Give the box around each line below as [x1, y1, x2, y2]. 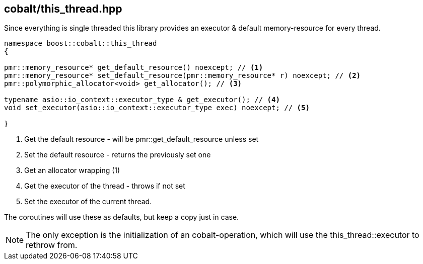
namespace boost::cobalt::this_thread [4, 39, 157, 48]
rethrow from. [26, 240, 78, 250]
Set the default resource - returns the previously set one [24, 150, 211, 159]
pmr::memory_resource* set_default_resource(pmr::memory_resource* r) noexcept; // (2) [4, 71, 361, 80]
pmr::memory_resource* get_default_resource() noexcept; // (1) [4, 63, 263, 72]
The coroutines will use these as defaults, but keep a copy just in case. [4, 213, 239, 222]
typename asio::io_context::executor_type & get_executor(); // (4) [4, 96, 280, 104]
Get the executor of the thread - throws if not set [24, 182, 185, 191]
